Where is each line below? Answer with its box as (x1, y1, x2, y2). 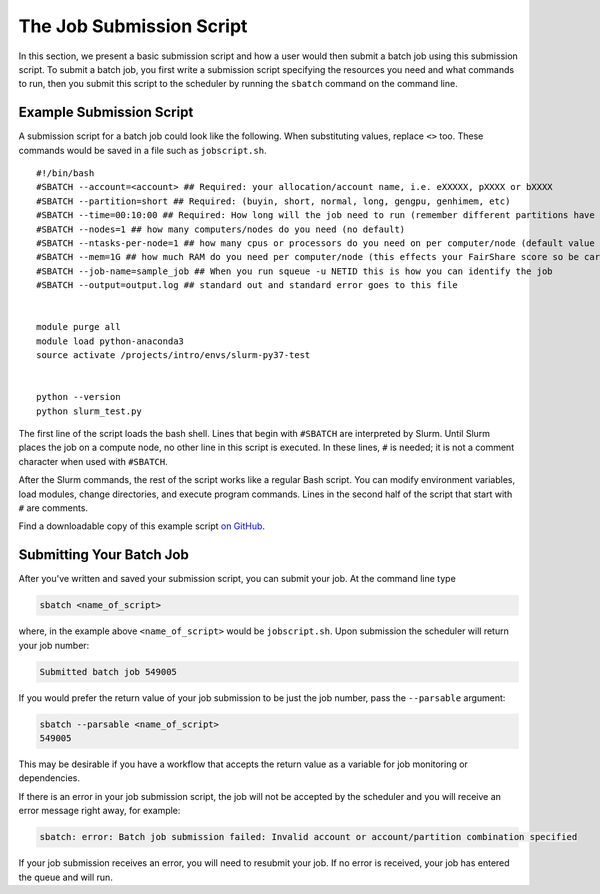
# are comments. (18, 502, 89, 514)
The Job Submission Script (18, 15, 248, 37)
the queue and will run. (18, 871, 114, 883)
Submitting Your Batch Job (18, 546, 189, 564)
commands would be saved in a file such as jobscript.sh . (18, 144, 267, 156)
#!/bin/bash (36, 168, 95, 179)
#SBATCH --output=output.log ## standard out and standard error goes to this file (36, 280, 459, 291)
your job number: (18, 639, 90, 651)
